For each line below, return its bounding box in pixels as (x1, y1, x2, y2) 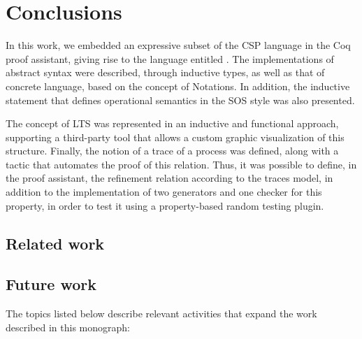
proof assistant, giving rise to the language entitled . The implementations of (6, 51, 334, 66)
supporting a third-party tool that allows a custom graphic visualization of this (6, 129, 345, 144)
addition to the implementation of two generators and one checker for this (6, 185, 322, 199)
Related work (6, 232, 105, 254)
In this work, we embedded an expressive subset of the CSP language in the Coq (6, 38, 351, 52)
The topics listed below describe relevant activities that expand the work (6, 306, 317, 321)
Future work (6, 273, 97, 295)
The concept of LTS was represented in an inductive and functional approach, (6, 116, 339, 131)
